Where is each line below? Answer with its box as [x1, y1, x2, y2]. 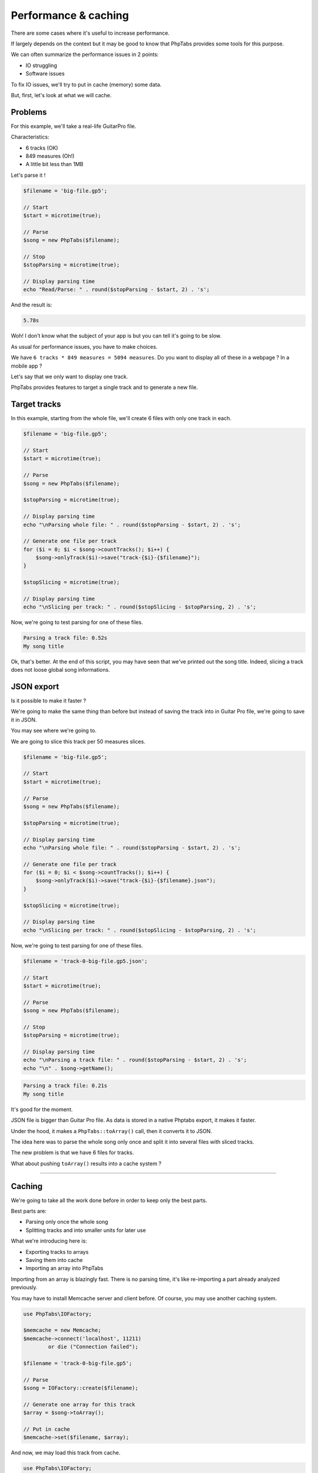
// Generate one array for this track [23, 1401, 135, 1408]
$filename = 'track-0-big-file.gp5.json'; [23, 957, 148, 965]
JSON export [11, 681, 59, 692]
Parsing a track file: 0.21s [23, 1082, 108, 1089]
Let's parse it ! [11, 171, 46, 179]
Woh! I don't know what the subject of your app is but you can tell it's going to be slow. [11, 332, 222, 339]
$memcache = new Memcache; [23, 1327, 101, 1334]
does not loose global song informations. [11, 666, 110, 673]
